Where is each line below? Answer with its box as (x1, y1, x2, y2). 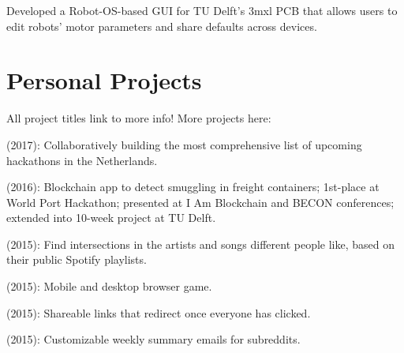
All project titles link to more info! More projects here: (6, 110, 271, 126)
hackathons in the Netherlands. (6, 152, 158, 168)
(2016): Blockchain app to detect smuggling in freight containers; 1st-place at (6, 178, 380, 195)
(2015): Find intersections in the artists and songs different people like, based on (6, 235, 395, 252)
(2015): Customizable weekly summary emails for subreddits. (6, 331, 301, 347)
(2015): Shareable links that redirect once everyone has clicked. (6, 304, 311, 321)
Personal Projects (6, 64, 202, 96)
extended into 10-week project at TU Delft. (6, 209, 216, 226)
